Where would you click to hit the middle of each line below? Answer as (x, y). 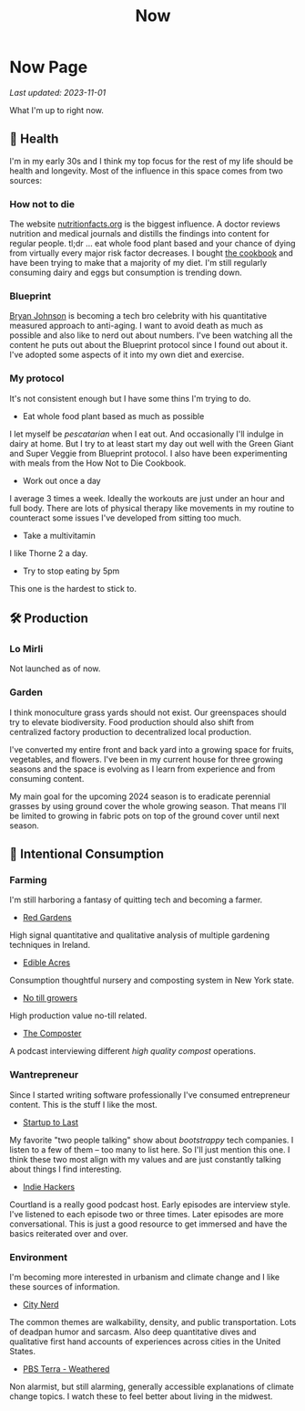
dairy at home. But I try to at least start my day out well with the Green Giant (152, 443)
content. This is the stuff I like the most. (83, 1104)
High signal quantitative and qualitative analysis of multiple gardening (140, 935)
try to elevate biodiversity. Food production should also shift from (132, 721)
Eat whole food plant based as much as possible (113, 416)
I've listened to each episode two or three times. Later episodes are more (147, 1214)
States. (23, 1351)
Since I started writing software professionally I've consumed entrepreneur (150, 1095)
